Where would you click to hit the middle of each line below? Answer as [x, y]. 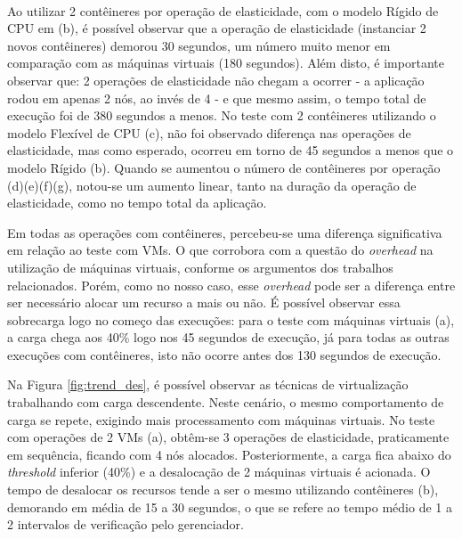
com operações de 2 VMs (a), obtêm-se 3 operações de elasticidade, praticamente [228, 437]
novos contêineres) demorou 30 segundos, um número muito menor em [199, 45]
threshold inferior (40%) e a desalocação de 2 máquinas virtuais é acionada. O [219, 472]
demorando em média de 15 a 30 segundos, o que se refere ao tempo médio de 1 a [230, 506]
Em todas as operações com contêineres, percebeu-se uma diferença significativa [225, 232]
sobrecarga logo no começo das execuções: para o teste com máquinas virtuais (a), [231, 319]
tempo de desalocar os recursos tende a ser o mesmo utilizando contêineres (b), [223, 490]
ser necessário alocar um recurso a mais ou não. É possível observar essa [204, 302]
